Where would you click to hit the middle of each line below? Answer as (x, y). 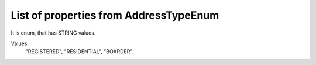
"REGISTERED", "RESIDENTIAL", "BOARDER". (80, 52)
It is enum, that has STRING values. (53, 33)
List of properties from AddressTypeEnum (115, 15)
